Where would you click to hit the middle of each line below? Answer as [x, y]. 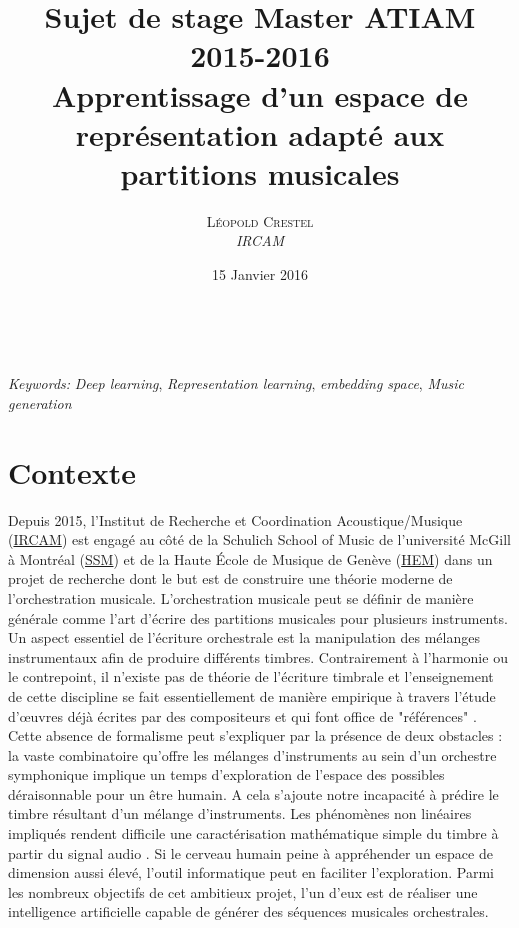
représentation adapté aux [260, 133]
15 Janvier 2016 [260, 274]
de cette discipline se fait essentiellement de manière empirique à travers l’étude [252, 695]
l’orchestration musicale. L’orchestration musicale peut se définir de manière [241, 597]
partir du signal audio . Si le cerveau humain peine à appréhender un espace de [250, 852]
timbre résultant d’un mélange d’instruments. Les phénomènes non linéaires [240, 813]
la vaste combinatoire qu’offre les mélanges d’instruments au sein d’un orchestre [252, 754]
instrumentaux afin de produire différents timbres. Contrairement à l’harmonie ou [258, 656]
